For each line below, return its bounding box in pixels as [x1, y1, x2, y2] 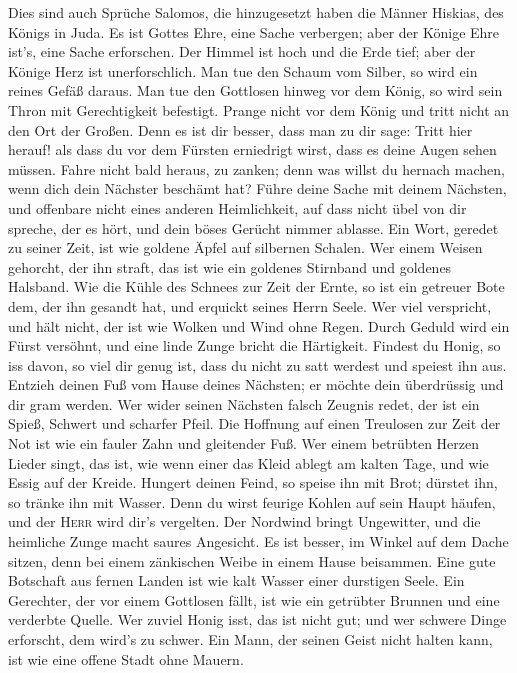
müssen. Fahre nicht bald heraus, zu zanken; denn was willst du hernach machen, [8, 158, 505, 179]
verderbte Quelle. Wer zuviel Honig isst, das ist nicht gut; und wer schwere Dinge [8, 609, 507, 630]
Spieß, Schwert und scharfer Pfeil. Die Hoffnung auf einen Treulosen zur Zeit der [8, 413, 501, 434]
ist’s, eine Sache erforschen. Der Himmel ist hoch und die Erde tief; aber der [8, 41, 476, 62]
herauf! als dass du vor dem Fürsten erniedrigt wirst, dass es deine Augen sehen [8, 139, 497, 160]
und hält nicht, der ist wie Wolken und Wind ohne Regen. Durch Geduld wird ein [8, 315, 510, 336]
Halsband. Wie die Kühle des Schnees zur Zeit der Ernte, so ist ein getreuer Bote [8, 276, 505, 297]
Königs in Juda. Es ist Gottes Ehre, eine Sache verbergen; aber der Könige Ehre [8, 21, 500, 42]
